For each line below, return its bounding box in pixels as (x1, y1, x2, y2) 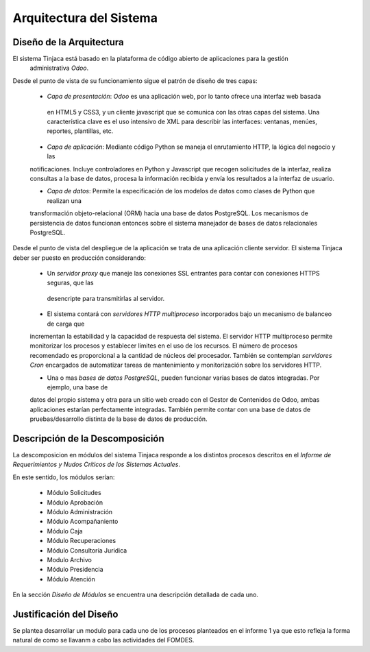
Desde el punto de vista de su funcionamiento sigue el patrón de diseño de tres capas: (12, 76, 258, 85)
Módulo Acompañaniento (47, 518, 119, 526)
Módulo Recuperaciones (47, 537, 116, 545)
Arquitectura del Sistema (12, 10, 158, 25)
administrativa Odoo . (29, 64, 89, 72)
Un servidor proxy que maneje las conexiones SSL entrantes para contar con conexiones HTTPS (47, 269, 320, 278)
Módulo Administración (47, 508, 113, 516)
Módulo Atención (47, 575, 95, 583)
